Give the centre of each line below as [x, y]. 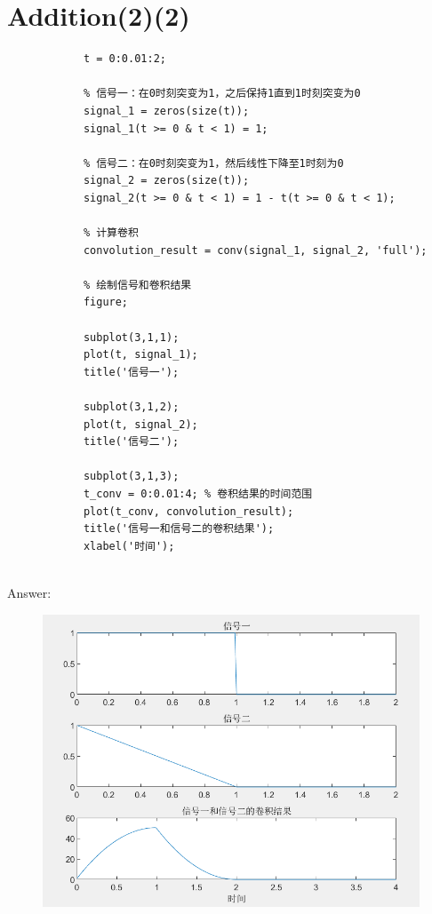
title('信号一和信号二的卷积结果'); [179, 529]
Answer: [29, 592]
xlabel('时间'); [129, 546]
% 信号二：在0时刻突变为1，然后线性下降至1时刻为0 [213, 163]
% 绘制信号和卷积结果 [137, 285]
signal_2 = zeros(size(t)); [166, 181]
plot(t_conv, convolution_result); [188, 511]
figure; [106, 302]
